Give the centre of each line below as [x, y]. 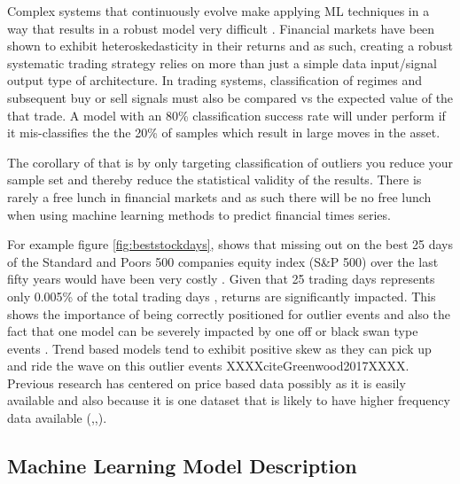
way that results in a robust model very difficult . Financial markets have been [221, 28]
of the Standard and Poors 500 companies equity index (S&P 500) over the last [223, 261]
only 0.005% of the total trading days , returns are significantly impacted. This [222, 296]
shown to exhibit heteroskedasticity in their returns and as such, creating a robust [230, 46]
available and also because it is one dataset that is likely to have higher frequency [229, 400]
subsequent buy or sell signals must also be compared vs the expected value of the [230, 97]
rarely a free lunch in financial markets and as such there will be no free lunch [219, 196]
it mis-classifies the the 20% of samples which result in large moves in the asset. [224, 133]
